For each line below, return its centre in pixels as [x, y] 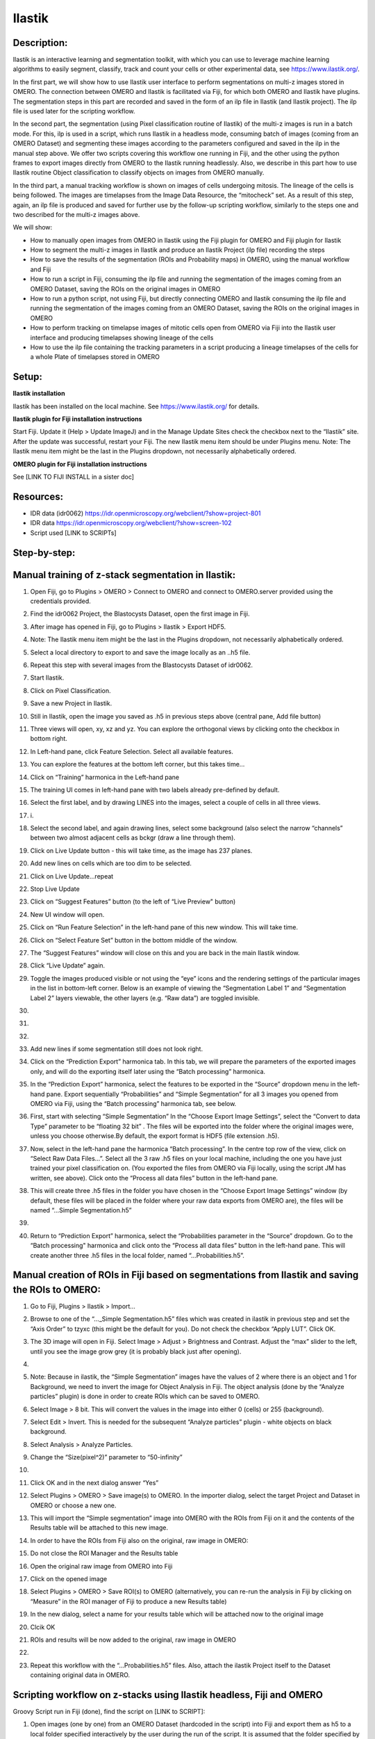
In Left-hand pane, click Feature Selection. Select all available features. [132, 751]
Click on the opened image [69, 1579]
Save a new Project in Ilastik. [71, 703]
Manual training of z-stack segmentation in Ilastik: [124, 575]
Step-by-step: [44, 553]
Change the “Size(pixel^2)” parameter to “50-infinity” [107, 1457]
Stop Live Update [55, 889]
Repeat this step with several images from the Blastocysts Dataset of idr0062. [142, 665]
